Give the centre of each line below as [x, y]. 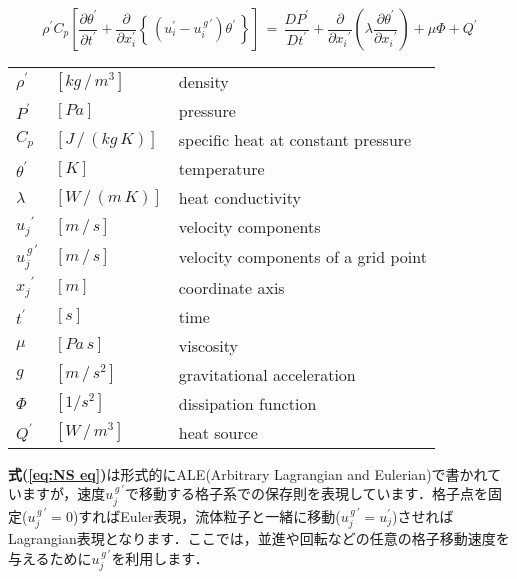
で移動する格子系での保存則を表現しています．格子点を [306, 493]
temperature [221, 168]
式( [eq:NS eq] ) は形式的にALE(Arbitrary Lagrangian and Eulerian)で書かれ [248, 473]
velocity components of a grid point [302, 257]
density [203, 81]
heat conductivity [239, 197]
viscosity [208, 345]
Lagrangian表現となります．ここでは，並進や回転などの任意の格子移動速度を [259, 537]
